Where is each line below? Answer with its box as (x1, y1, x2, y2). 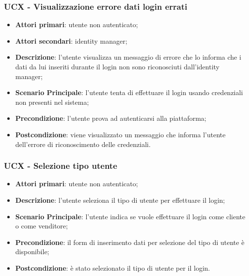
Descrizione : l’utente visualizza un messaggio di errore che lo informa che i (15, 52, 241, 62)
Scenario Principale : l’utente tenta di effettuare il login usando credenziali (15, 87, 243, 97)
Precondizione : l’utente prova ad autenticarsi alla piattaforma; (15, 113, 206, 123)
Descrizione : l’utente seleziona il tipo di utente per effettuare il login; (15, 195, 225, 205)
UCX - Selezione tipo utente (4, 160, 117, 172)
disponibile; (15, 246, 49, 257)
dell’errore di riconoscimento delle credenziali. (15, 139, 151, 149)
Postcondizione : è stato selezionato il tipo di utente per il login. (15, 262, 210, 273)
